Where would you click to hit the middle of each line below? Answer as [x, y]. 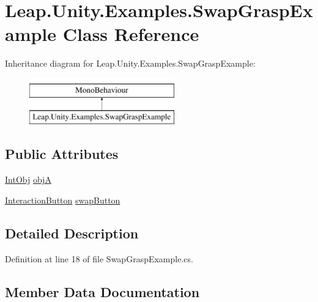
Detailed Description [72, 233]
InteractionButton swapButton [63, 200]
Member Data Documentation [102, 291]
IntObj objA [28, 179]
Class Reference [131, 34]
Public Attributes [62, 154]
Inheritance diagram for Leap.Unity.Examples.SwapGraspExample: [130, 63]
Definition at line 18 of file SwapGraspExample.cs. [99, 258]
